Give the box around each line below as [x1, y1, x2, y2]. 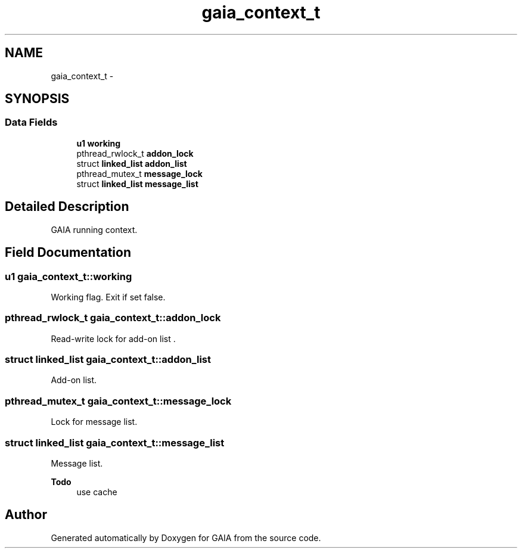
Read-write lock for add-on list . [51, 333, 176, 344]
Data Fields [5, 116, 58, 129]
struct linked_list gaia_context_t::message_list [5, 436, 225, 449]
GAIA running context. [51, 224, 138, 235]
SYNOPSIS [5, 91, 70, 107]
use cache [76, 486, 117, 497]
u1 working [76, 138, 121, 148]
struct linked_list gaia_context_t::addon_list [5, 353, 212, 365]
